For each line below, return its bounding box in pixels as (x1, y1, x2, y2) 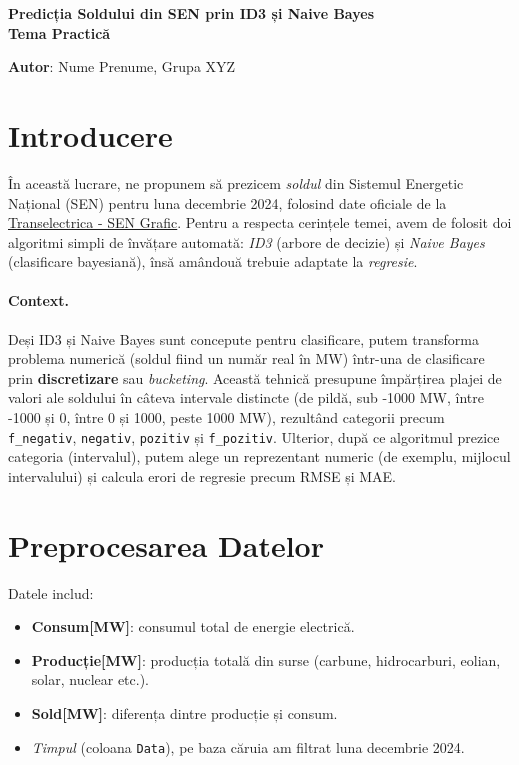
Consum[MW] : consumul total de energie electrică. (31, 616, 355, 637)
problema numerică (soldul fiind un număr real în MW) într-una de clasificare (8, 348, 485, 369)
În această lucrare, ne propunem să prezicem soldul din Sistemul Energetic (8, 172, 464, 193)
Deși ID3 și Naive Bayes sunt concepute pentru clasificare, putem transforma (8, 328, 479, 349)
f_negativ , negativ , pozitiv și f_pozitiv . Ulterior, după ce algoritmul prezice (8, 426, 500, 447)
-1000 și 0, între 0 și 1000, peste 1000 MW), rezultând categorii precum (8, 407, 445, 428)
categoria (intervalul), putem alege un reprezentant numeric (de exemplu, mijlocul (8, 446, 511, 467)
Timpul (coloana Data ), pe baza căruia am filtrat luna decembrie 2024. (31, 736, 465, 757)
